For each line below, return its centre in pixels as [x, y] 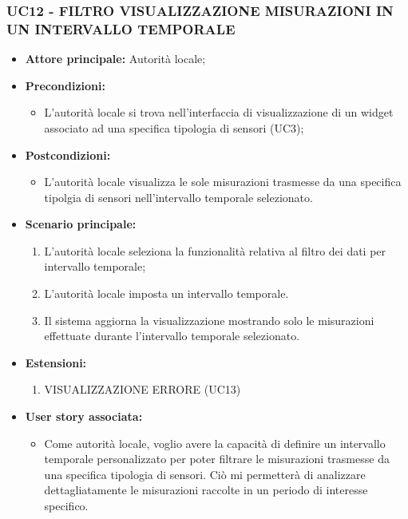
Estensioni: [56, 362]
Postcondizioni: [68, 155]
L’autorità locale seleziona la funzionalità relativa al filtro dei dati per [215, 250]
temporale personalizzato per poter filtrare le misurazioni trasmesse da [217, 459]
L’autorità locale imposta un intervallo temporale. [166, 293]
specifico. [66, 506]
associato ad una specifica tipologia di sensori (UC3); [174, 127]
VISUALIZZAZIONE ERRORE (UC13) [143, 389]
